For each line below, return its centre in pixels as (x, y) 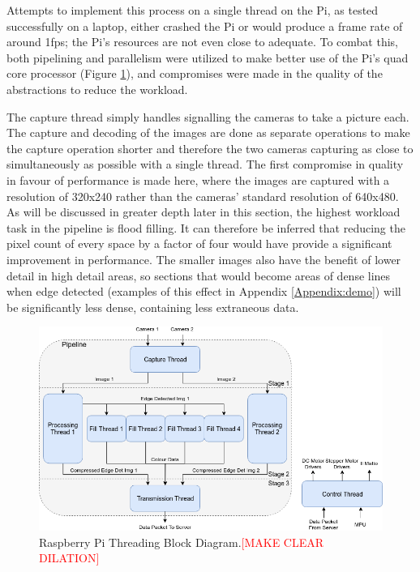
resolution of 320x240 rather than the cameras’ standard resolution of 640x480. (203, 196)
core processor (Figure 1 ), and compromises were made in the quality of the (195, 73)
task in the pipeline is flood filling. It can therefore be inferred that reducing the (206, 227)
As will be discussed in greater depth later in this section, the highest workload (204, 212)
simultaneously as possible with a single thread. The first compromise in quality (205, 164)
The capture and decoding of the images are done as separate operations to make (208, 132)
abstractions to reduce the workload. (97, 89)
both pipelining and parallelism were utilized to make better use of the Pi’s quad (208, 57)
